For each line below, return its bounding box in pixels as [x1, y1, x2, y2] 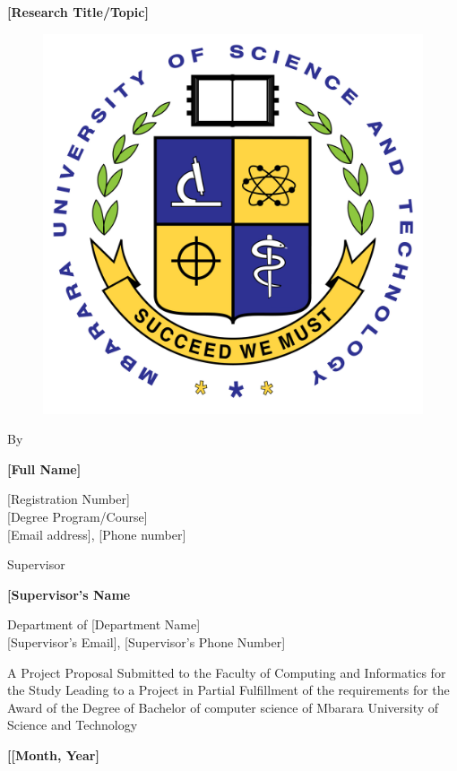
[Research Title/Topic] [7, 3, 149, 21]
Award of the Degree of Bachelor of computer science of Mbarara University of [7, 697, 439, 716]
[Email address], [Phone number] [7, 524, 186, 543]
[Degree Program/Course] [7, 507, 148, 525]
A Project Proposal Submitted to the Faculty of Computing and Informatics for [7, 663, 446, 681]
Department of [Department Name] [7, 615, 201, 634]
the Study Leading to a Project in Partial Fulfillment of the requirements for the [7, 680, 450, 699]
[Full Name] [7, 459, 82, 478]
